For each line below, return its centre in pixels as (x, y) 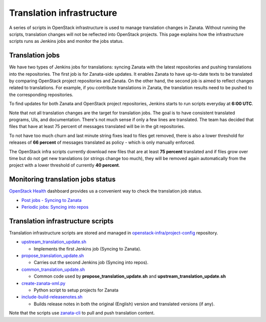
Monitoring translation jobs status (62, 179)
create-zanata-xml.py (44, 283)
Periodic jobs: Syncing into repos (55, 207)
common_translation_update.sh (53, 269)
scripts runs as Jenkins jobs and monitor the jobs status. (66, 41)
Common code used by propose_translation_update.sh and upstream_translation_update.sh (130, 276)
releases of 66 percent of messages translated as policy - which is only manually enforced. (102, 142)
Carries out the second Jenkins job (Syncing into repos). (91, 262)
